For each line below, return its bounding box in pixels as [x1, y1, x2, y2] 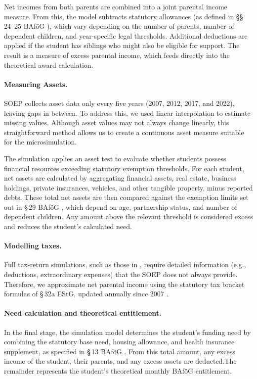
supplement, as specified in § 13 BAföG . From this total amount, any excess [4, 346, 235, 356]
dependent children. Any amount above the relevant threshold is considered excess [4, 211, 253, 222]
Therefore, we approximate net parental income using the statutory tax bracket [4, 279, 245, 289]
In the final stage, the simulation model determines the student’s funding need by [4, 327, 251, 337]
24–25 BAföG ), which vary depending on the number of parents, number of [4, 21, 234, 31]
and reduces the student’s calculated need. [4, 221, 132, 232]
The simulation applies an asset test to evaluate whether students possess [4, 153, 226, 163]
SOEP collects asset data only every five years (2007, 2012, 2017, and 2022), [4, 97, 235, 108]
